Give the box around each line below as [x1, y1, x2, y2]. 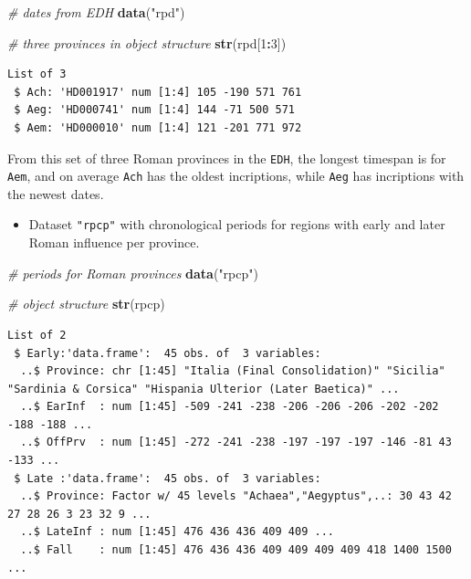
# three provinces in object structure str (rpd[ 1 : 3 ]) [7, 33, 287, 52]
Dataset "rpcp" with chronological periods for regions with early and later [28, 215, 445, 234]
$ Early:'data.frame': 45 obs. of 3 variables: [14, 346, 321, 360]
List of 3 [7, 68, 67, 81]
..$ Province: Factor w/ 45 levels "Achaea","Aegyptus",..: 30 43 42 [20, 490, 452, 503]
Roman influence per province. [28, 233, 200, 252]
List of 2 [7, 328, 67, 342]
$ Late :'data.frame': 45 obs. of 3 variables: [14, 471, 321, 485]
